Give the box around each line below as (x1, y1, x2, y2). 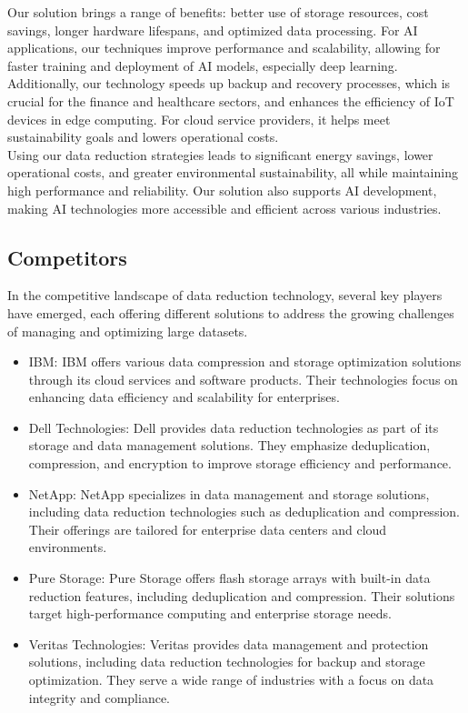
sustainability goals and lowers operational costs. (7, 127, 279, 146)
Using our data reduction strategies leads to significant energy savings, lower (7, 145, 433, 164)
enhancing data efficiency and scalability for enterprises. (28, 387, 340, 407)
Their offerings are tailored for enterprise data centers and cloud (28, 519, 387, 538)
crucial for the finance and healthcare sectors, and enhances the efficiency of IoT (7, 91, 454, 110)
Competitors (7, 243, 127, 271)
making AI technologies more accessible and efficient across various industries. (7, 198, 442, 217)
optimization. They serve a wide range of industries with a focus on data (28, 670, 434, 689)
